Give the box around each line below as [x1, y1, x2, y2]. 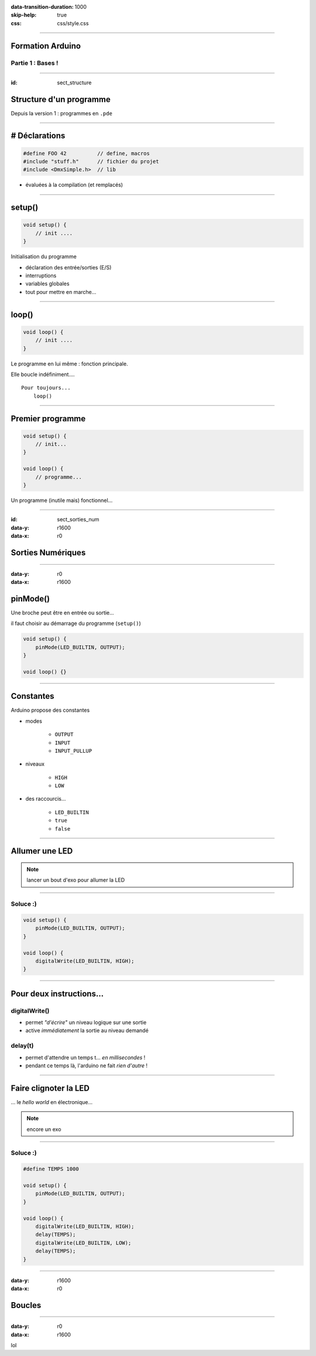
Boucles [11, 1300, 42, 1310]
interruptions [25, 272, 57, 279]
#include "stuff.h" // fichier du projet [23, 158, 159, 165]
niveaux [25, 760, 45, 767]
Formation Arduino [11, 41, 81, 51]
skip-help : [11, 12, 37, 19]
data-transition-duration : [11, 4, 74, 10]
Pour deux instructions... [11, 989, 104, 999]
